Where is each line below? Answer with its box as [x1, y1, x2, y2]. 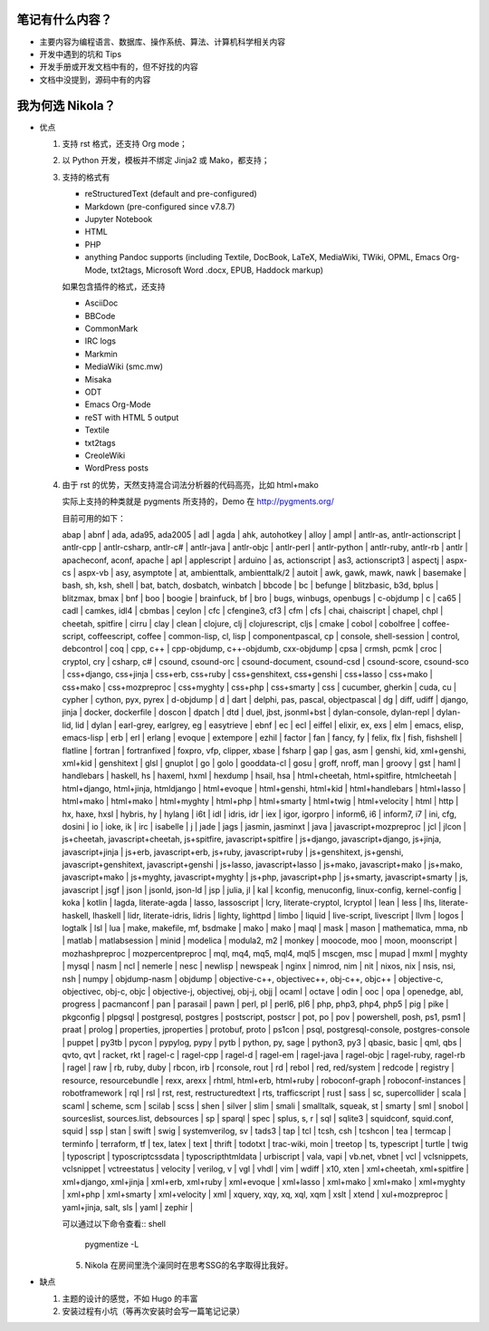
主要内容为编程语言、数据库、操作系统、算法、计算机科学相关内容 [39, 36, 285, 47]
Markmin [84, 348, 118, 359]
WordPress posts [84, 462, 149, 473]
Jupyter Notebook [84, 213, 153, 224]
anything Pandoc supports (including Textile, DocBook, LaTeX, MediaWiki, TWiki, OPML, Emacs [84, 252, 441, 263]
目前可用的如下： [62, 512, 126, 523]
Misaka [84, 374, 112, 384]
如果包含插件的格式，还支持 [62, 281, 166, 292]
